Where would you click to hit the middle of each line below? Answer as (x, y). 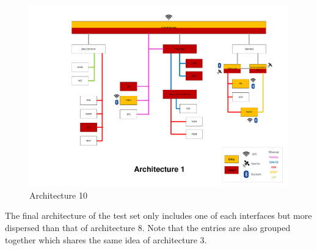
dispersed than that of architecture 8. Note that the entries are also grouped (148, 227)
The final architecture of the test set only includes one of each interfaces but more (158, 215)
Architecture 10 (58, 195)
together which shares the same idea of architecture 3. (106, 239)
